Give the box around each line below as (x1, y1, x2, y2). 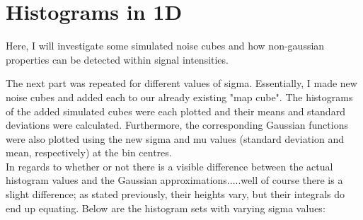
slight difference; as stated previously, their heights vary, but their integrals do (6, 187, 345, 202)
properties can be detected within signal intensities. (6, 52, 229, 66)
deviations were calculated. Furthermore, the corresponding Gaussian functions (6, 117, 348, 132)
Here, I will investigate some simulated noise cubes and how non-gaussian (6, 38, 325, 53)
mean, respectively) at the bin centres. (6, 145, 172, 160)
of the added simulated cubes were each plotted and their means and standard (6, 103, 345, 118)
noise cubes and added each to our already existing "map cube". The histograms (6, 89, 353, 104)
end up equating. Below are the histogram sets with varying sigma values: (6, 200, 325, 215)
